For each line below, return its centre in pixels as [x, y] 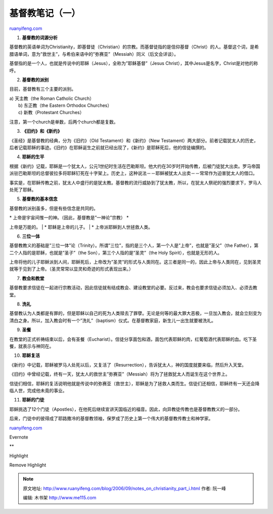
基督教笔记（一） [45, 13]
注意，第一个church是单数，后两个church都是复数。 [64, 122]
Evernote [19, 437]
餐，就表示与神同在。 [32, 346]
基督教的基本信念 [40, 199]
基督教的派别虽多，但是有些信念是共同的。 [54, 208]
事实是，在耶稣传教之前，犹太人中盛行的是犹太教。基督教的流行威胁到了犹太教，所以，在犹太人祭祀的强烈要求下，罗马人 [135, 182]
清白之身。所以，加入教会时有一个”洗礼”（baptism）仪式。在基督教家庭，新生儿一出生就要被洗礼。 [113, 320]
